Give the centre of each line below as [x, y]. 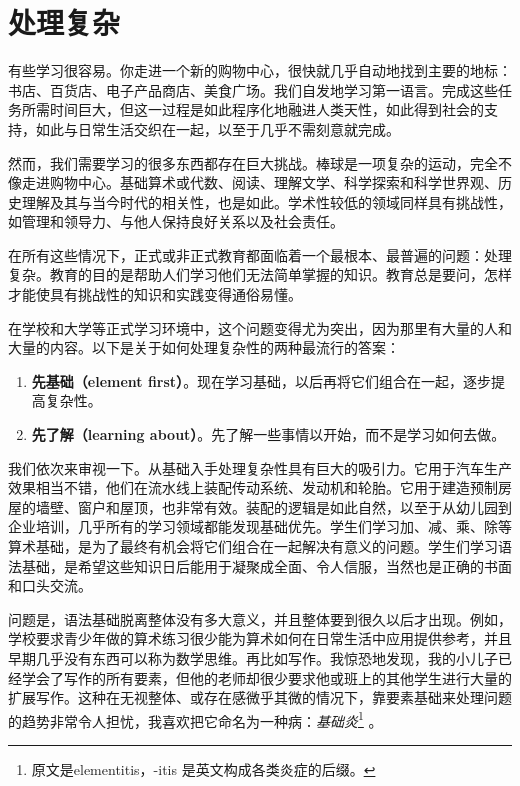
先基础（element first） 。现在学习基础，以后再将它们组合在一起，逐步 [261, 380]
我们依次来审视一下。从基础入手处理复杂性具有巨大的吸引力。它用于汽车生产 [260, 467]
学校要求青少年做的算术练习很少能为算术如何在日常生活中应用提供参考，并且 [260, 638]
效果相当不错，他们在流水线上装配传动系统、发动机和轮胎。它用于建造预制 [253, 487]
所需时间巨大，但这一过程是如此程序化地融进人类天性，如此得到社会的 [252, 109]
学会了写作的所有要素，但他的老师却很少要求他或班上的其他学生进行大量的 [266, 677]
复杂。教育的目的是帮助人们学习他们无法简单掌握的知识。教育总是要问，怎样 [260, 274]
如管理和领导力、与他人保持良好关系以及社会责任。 [176, 221]
